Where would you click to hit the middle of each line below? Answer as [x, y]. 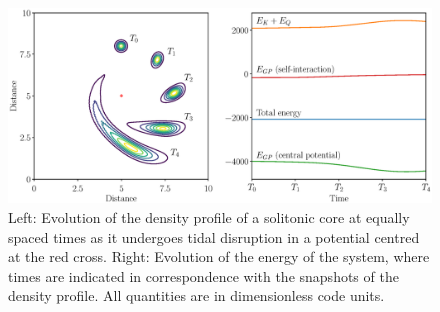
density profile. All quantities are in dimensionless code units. [196, 295]
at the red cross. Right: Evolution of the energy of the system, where [219, 256]
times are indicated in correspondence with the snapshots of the [203, 275]
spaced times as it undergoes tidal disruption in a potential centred [214, 236]
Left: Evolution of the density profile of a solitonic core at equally [209, 217]
